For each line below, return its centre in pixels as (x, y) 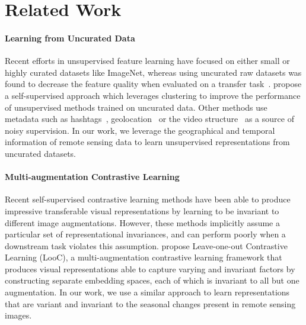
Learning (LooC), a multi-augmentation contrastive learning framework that (144, 257)
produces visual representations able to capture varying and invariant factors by (150, 268)
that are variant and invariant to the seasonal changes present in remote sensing (150, 303)
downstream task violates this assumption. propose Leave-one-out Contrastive (146, 245)
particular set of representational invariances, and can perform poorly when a (145, 234)
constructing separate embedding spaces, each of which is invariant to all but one (152, 280)
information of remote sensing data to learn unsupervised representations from (147, 142)
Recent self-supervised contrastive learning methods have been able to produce (148, 199)
